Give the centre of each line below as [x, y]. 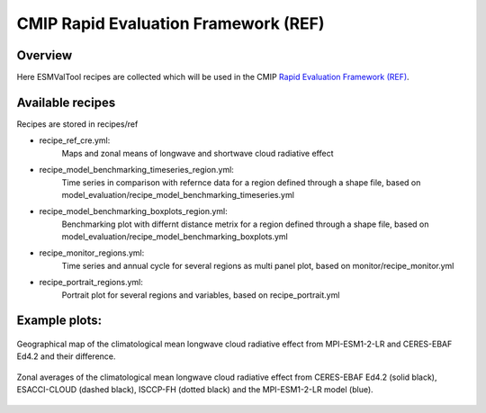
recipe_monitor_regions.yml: [92, 253]
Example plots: [59, 321]
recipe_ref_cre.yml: [75, 140]
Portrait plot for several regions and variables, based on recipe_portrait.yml [201, 295]
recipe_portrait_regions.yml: [91, 283]
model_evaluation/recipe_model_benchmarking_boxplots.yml [175, 237]
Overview [45, 55]
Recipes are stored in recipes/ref [77, 124]
